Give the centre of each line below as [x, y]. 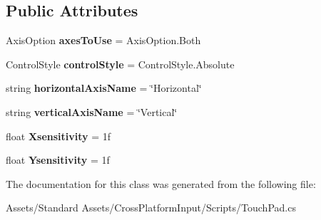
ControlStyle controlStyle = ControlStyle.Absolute [120, 64]
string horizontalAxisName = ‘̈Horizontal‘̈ [104, 88]
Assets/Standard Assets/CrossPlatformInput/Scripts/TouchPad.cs [151, 208]
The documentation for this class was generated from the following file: [161, 183]
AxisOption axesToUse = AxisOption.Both [103, 40]
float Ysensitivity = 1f [58, 160]
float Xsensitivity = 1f [58, 136]
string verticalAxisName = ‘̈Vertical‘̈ [92, 111]
